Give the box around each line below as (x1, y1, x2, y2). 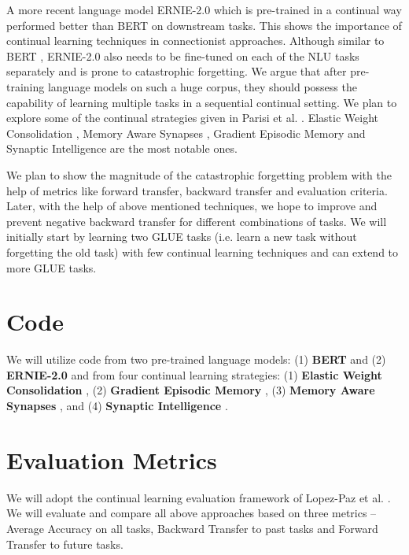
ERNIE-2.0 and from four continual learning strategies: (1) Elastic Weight (6, 366, 382, 383)
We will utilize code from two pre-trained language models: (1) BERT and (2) (6, 351, 386, 368)
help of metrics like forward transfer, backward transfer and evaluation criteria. (6, 182, 388, 198)
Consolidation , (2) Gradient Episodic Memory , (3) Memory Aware (6, 382, 375, 398)
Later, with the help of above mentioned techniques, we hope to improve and (6, 198, 378, 214)
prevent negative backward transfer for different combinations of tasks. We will (6, 213, 387, 229)
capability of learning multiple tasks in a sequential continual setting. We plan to (6, 94, 397, 110)
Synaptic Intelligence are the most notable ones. (6, 140, 238, 157)
